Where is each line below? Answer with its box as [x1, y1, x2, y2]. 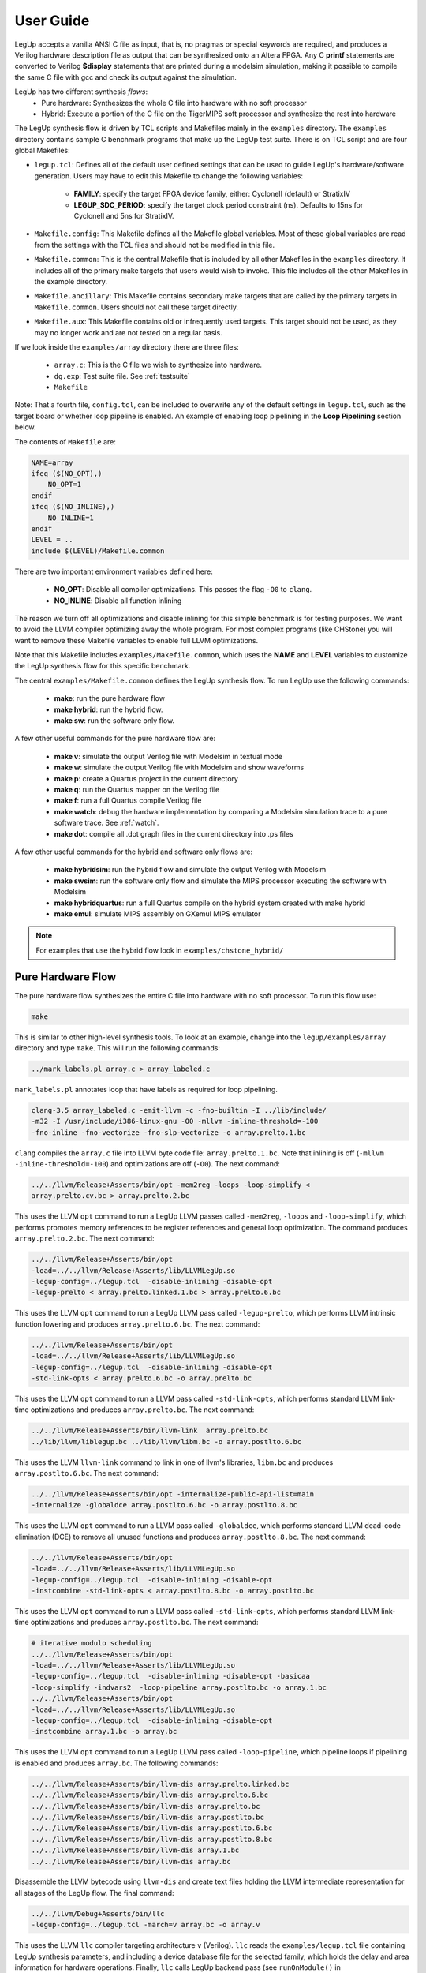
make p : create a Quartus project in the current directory [54, 773, 238, 783]
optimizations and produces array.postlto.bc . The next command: [30, 1618, 259, 1627]
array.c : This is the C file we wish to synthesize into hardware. [54, 360, 263, 370]
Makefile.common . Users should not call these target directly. [34, 302, 238, 312]
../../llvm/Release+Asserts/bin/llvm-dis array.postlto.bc [31, 1812, 264, 1821]
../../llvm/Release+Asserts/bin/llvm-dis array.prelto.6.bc [31, 1791, 269, 1799]
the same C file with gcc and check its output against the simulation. [14, 72, 237, 82]
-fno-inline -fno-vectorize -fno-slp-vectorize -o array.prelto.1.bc [31, 1128, 306, 1136]
